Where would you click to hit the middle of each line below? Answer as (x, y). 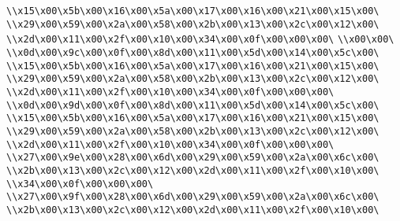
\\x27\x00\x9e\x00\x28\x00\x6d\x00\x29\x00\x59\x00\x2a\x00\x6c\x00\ (193, 158)
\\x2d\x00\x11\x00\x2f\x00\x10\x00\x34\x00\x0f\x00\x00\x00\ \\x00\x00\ (200, 40)
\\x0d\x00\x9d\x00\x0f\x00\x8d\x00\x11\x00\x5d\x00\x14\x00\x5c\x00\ (193, 105)
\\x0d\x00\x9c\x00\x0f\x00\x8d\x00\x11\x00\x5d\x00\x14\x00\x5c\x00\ (193, 52)
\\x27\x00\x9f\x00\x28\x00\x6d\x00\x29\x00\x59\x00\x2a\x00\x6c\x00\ (193, 197)
